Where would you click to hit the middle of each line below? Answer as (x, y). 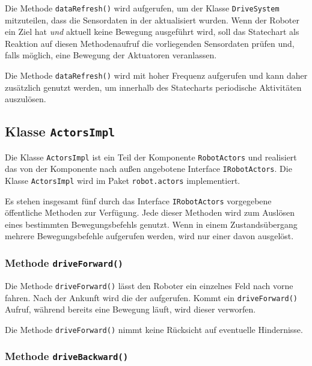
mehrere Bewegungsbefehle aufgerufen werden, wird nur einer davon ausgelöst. (149, 236)
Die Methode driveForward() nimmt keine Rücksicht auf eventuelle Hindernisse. (154, 329)
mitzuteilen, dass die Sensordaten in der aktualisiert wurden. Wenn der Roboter (152, 20)
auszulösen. (26, 99)
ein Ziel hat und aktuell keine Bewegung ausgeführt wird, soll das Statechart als (152, 32)
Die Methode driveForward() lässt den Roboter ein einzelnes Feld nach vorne (149, 285)
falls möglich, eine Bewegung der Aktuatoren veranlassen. (111, 55)
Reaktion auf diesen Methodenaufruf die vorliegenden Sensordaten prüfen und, (150, 43)
